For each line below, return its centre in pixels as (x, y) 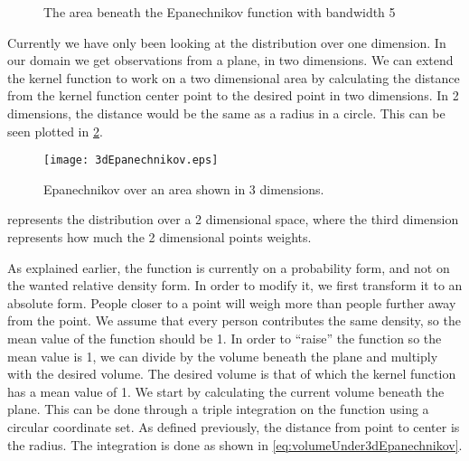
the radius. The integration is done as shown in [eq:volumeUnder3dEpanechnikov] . (235, 444)
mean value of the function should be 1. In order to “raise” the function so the (225, 338)
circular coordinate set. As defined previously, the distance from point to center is (234, 426)
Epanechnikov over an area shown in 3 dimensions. (184, 188)
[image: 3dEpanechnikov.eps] (131, 160)
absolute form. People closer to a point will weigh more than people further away (232, 302)
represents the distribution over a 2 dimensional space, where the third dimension (233, 219)
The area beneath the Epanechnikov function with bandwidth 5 (220, 12)
